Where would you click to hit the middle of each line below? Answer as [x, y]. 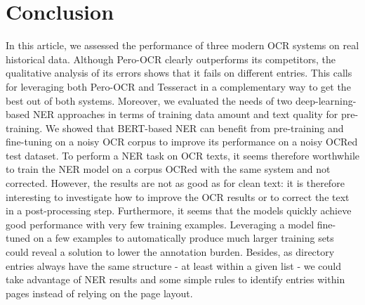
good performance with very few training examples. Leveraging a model [160, 224]
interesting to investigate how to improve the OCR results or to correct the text [178, 196]
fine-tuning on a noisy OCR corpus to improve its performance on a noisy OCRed [182, 142]
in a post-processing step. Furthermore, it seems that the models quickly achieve [179, 210]
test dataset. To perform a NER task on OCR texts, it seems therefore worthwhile [183, 155]
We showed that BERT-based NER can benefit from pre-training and [194, 128]
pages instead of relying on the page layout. [99, 293]
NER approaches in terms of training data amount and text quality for [185, 114]
